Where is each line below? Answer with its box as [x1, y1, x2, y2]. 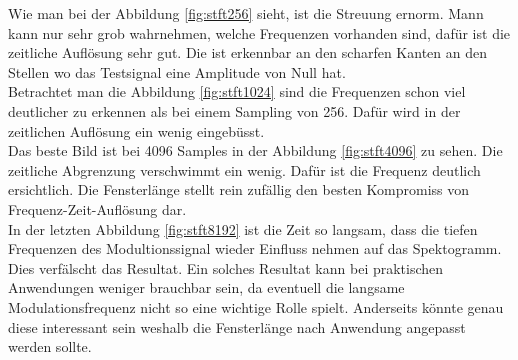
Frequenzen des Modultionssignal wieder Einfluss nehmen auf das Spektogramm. [8, 238, 502, 259]
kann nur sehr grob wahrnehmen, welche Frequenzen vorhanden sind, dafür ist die [8, 22, 511, 43]
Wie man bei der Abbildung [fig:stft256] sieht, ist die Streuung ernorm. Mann [8, 3, 484, 23]
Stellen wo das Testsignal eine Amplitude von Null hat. [8, 61, 346, 82]
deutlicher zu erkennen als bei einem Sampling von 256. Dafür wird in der [8, 100, 461, 121]
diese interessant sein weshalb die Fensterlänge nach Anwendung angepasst [8, 316, 466, 337]
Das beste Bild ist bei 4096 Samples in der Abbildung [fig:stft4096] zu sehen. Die [8, 140, 503, 161]
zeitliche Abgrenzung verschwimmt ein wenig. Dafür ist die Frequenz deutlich [8, 159, 481, 180]
